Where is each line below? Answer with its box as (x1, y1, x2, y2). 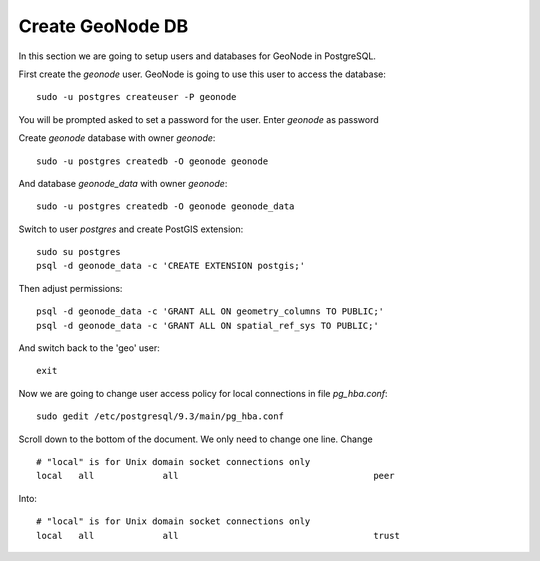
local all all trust (36, 530, 400, 541)
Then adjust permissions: (18, 282, 123, 294)
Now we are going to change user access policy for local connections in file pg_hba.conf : (18, 387, 389, 399)
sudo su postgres (36, 246, 121, 258)
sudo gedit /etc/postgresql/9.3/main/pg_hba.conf (36, 411, 285, 422)
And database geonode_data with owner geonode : (18, 177, 228, 189)
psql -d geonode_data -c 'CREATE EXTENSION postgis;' (36, 260, 305, 272)
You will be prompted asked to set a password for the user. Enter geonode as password (18, 113, 379, 125)
